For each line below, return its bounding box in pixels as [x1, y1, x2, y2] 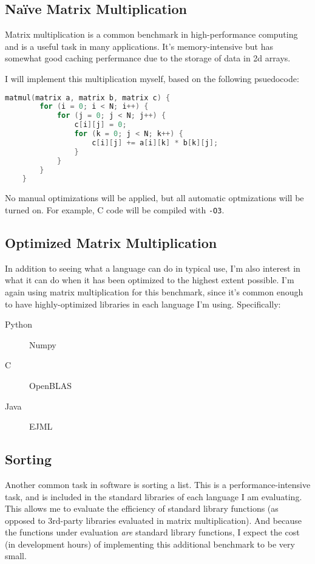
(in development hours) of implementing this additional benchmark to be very [5, 537, 295, 550]
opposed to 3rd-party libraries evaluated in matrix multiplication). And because [5, 514, 302, 526]
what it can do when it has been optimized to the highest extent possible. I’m [5, 273, 294, 286]
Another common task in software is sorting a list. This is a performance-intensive [5, 478, 311, 490]
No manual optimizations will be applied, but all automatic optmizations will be [5, 191, 304, 204]
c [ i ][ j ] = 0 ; [74, 120, 127, 129]
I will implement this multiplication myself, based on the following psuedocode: [5, 72, 299, 84]
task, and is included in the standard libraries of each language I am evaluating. [5, 490, 302, 503]
